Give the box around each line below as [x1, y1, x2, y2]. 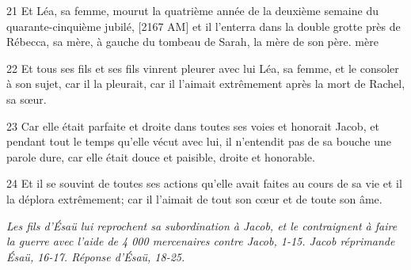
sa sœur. [6, 90, 47, 107]
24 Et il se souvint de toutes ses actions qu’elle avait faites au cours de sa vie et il [6, 175, 402, 192]
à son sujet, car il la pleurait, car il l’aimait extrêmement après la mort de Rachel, [6, 75, 405, 92]
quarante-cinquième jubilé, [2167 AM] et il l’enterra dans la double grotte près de [6, 17, 401, 34]
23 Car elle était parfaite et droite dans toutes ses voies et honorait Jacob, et [6, 117, 379, 134]
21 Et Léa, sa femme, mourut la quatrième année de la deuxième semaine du [6, 2, 379, 18]
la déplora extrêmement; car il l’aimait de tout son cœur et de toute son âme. [6, 190, 382, 207]
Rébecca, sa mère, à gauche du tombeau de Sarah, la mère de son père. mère [6, 33, 379, 50]
